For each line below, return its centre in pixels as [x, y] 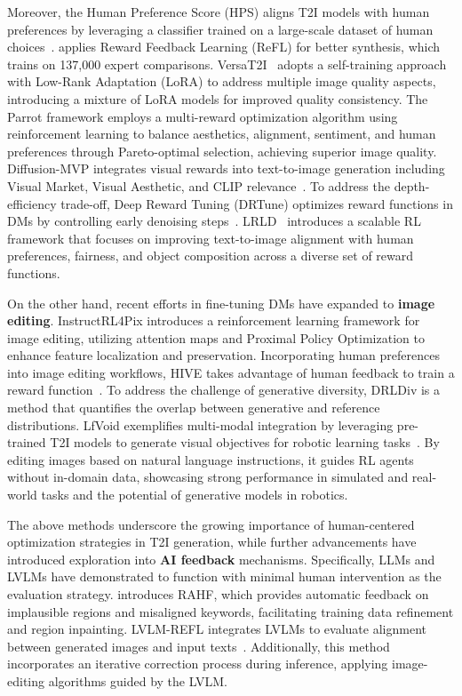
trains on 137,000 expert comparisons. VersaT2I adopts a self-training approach [227, 64]
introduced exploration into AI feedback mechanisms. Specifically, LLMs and [221, 559]
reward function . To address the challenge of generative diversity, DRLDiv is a [224, 390]
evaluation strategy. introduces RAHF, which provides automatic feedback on [218, 594]
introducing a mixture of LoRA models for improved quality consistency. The [218, 98]
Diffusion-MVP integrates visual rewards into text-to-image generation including [226, 168]
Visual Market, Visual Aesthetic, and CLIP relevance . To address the [199, 185]
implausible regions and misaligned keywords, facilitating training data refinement [231, 611]
